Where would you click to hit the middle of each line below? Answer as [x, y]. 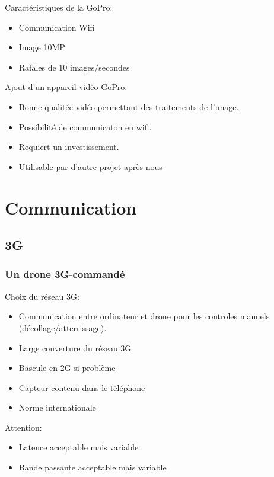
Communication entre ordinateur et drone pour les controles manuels [144, 316]
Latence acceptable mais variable [79, 447]
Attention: [23, 427]
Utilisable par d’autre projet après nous [90, 166]
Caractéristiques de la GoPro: [59, 7]
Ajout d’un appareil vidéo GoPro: [66, 87]
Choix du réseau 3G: [42, 296]
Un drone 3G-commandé [65, 274]
